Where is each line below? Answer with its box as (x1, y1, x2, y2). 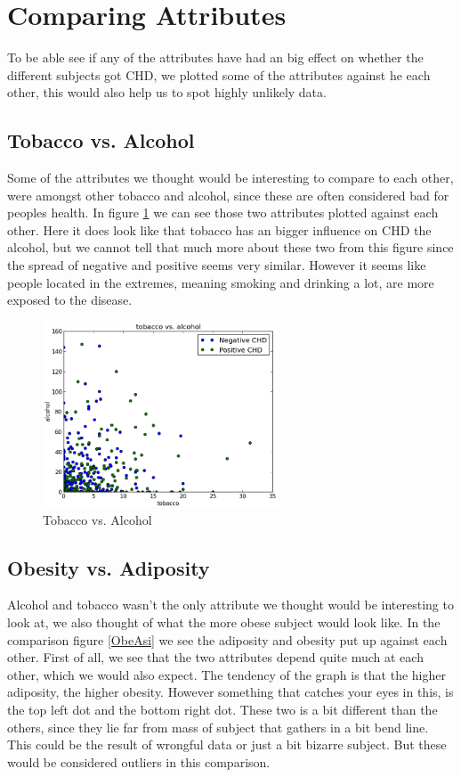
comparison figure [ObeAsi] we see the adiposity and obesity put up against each (7, 630, 448, 649)
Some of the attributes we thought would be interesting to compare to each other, (7, 168, 454, 187)
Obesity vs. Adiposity (7, 553, 210, 581)
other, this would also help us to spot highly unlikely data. (7, 83, 327, 102)
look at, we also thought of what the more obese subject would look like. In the (7, 613, 441, 632)
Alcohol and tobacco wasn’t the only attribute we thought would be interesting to (7, 595, 454, 614)
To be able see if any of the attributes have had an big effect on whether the (7, 48, 424, 67)
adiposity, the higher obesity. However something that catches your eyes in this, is (7, 683, 454, 701)
